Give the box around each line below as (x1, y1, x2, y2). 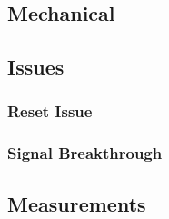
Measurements (7, 189, 146, 217)
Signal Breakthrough (7, 142, 163, 164)
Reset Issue (7, 100, 93, 123)
